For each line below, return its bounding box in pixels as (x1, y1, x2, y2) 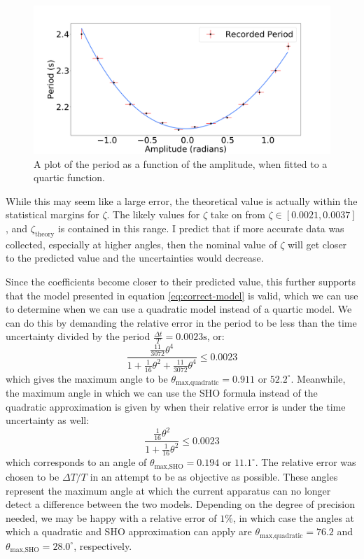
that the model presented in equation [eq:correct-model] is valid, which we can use (6, 288, 358, 302)
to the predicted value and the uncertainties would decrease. (6, 250, 264, 265)
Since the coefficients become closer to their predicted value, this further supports (6, 274, 356, 288)
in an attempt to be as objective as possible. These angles (90, 469, 338, 483)
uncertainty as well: (6, 413, 90, 427)
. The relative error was (255, 455, 356, 469)
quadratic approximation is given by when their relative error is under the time (6, 399, 346, 413)
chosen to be (6, 469, 59, 483)
